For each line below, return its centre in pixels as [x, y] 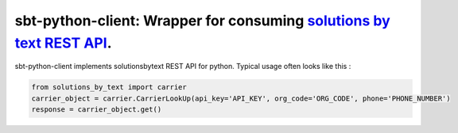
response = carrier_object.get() [97, 110]
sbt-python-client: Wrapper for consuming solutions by [203, 21]
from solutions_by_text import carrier [109, 87]
